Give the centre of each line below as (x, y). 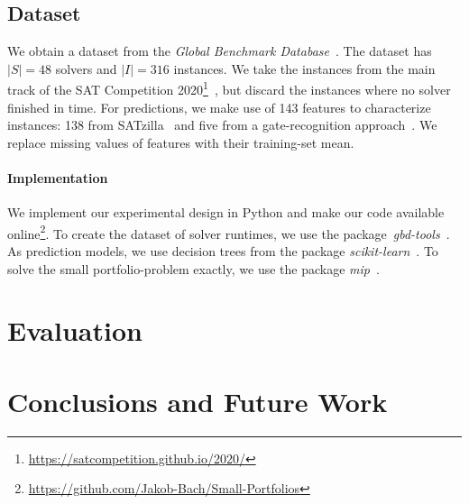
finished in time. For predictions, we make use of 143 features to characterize (219, 107)
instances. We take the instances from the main (304, 68)
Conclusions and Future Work (198, 401)
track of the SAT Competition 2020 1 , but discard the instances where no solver (229, 88)
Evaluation (75, 330)
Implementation (58, 178)
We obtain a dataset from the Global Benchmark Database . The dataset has (220, 51)
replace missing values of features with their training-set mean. (181, 142)
